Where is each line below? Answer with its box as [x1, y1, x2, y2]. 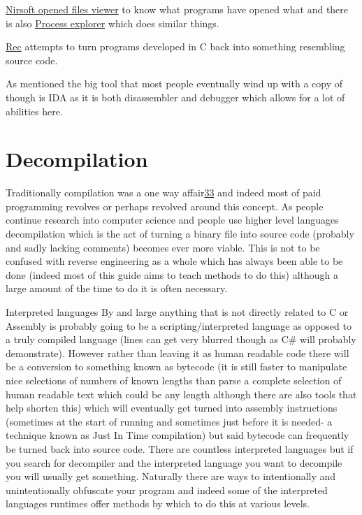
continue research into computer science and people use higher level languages [6, 212, 339, 227]
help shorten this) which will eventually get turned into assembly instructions [6, 400, 338, 415]
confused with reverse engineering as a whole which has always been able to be [6, 254, 343, 268]
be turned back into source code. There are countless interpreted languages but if [6, 441, 354, 456]
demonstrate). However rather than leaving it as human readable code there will [6, 345, 349, 360]
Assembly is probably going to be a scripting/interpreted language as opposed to [6, 318, 352, 333]
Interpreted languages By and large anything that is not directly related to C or [6, 305, 349, 319]
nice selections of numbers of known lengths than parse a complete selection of [6, 373, 342, 387]
